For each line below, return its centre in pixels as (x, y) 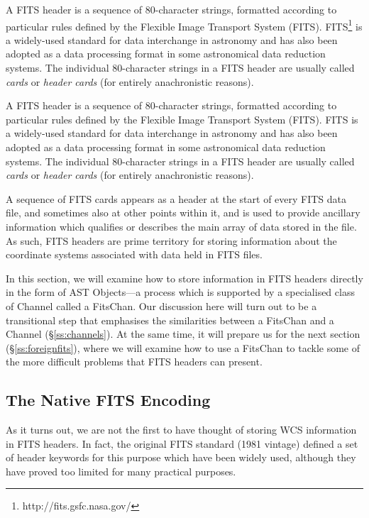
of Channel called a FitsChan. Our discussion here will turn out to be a (161, 305)
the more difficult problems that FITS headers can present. (134, 362)
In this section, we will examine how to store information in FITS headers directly (184, 278)
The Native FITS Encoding (108, 400)
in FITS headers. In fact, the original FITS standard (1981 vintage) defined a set (182, 443)
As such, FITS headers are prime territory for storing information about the (171, 240)
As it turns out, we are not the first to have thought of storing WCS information (181, 430)
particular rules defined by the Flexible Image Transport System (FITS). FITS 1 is (184, 25)
